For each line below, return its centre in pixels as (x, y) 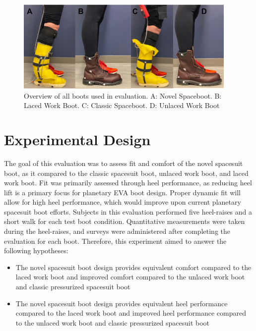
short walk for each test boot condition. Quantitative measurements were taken (125, 221)
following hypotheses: (36, 250)
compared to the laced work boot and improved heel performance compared (131, 313)
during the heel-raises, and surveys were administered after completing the (117, 231)
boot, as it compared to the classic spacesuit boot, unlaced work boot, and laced (126, 173)
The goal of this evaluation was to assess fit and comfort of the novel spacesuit (124, 163)
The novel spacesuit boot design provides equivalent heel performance (122, 303)
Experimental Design (77, 139)
